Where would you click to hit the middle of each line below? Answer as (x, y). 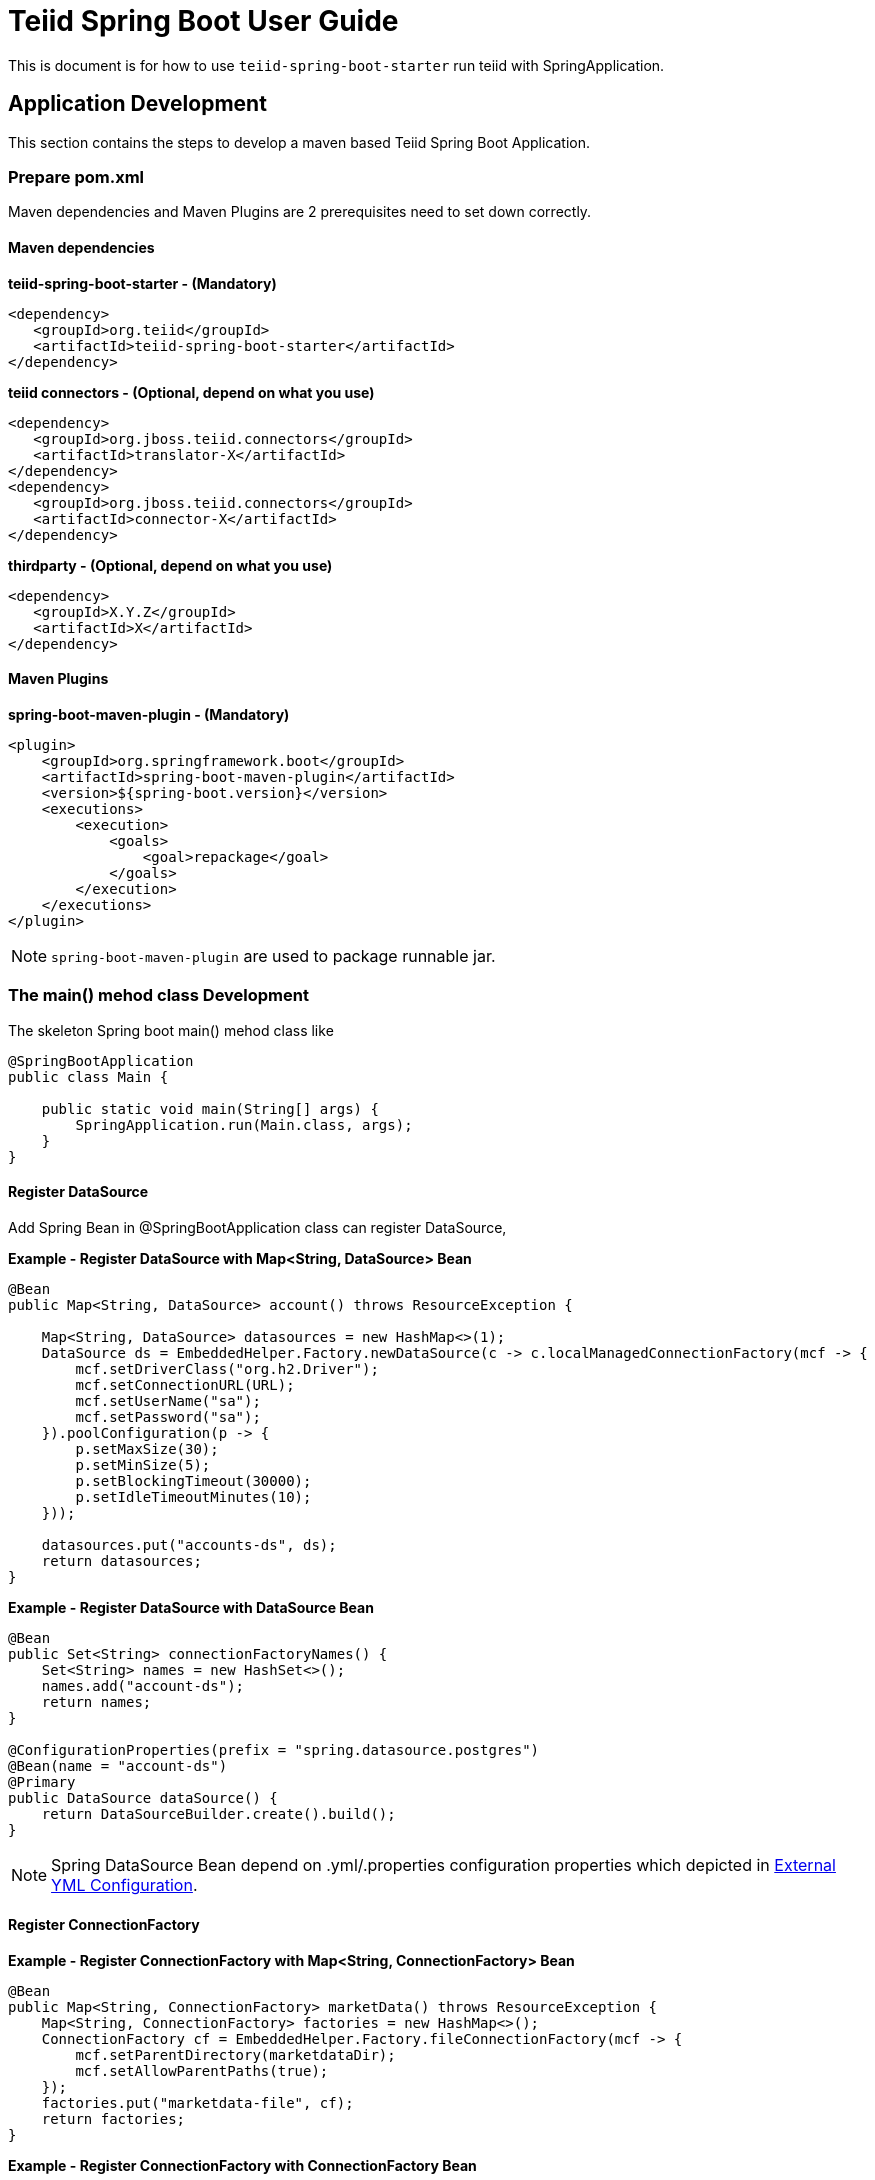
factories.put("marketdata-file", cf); (197, 2102)
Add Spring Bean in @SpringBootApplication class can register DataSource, (257, 1227)
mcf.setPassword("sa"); (168, 1416)
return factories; (113, 2118)
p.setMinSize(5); (143, 1464)
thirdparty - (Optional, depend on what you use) (170, 565)
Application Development (137, 104)
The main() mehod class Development (158, 995)
